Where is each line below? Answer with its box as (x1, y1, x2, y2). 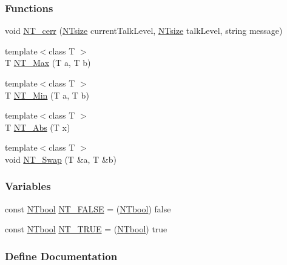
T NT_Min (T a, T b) (5, 88, 89, 101)
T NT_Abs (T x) (5, 120, 70, 133)
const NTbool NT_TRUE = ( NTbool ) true (5, 223, 167, 235)
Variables (5, 178, 51, 194)
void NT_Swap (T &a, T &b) (5, 152, 116, 165)
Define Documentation (5, 248, 118, 263)
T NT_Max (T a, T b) (5, 56, 91, 69)
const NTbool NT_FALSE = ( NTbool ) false (5, 202, 171, 215)
